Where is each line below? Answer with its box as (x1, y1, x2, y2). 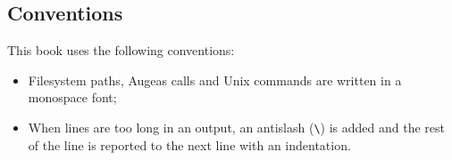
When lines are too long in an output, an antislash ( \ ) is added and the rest (28, 117, 445, 136)
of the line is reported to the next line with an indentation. (28, 135, 351, 154)
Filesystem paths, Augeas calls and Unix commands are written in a (28, 70, 402, 89)
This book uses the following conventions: (7, 41, 235, 60)
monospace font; (28, 88, 117, 107)
